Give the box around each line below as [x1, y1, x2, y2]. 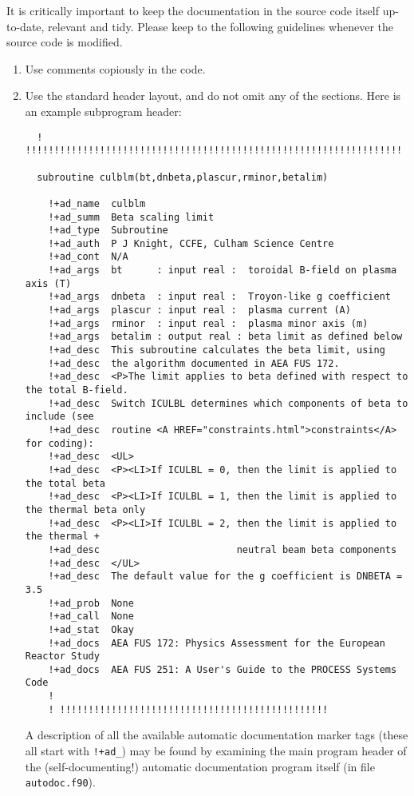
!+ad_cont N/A [48, 251, 128, 263]
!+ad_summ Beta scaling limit [48, 211, 215, 223]
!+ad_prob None [48, 597, 134, 609]
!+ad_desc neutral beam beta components [48, 543, 397, 555]
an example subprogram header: [25, 102, 182, 119]
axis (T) [25, 277, 72, 289]
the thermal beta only [25, 503, 146, 515]
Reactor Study [25, 651, 100, 663]
